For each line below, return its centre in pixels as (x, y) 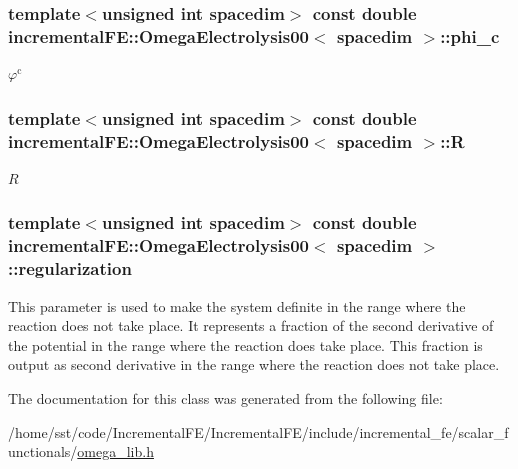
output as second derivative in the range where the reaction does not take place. (254, 364)
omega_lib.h (115, 451)
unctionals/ (43, 451)
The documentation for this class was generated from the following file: (225, 397)
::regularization (70, 268)
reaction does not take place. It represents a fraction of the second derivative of (251, 325)
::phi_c (470, 35)
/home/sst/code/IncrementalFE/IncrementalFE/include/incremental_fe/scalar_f (258, 431)
